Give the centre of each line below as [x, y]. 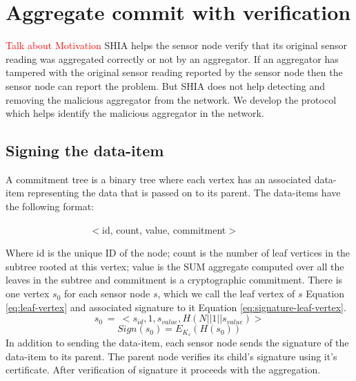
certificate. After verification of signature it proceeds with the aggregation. [163, 370]
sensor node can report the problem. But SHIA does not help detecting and [165, 85]
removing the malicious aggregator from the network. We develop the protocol [171, 99]
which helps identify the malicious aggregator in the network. [135, 113]
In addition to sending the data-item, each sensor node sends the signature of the [177, 343]
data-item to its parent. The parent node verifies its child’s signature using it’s [171, 356]
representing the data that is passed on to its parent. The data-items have [184, 193]
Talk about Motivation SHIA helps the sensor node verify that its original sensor [176, 45]
